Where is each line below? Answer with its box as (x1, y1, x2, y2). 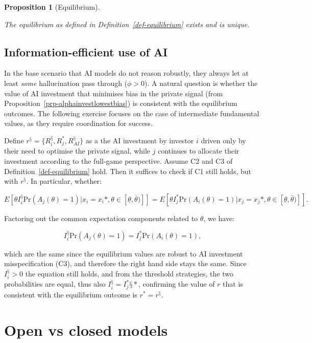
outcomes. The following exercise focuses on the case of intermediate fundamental (4, 108, 259, 118)
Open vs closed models (4, 319, 168, 340)
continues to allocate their (158, 145, 239, 156)
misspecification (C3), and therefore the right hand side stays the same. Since (4, 258, 247, 269)
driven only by (201, 135, 246, 145)
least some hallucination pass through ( (4, 77, 128, 88)
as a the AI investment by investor (85, 135, 194, 145)
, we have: (203, 212, 235, 223)
